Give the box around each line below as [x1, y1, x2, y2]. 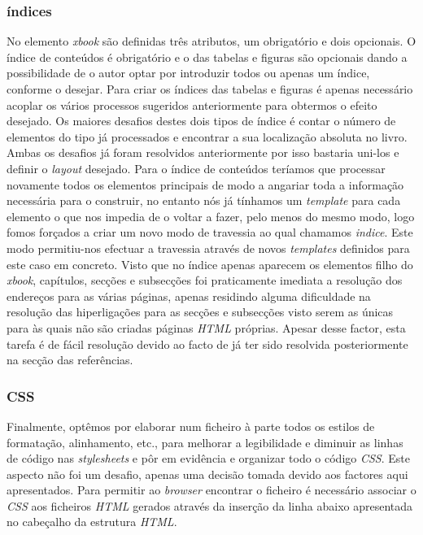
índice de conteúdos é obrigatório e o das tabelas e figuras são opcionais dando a [7, 48, 408, 65]
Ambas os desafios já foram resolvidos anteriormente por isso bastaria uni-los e [7, 144, 399, 161]
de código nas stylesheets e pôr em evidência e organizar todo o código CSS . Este [7, 450, 411, 467]
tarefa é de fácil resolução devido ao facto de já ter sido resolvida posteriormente [7, 335, 408, 352]
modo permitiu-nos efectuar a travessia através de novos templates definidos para [7, 239, 410, 256]
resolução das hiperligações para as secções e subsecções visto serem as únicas [7, 303, 394, 320]
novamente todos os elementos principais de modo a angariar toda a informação [7, 176, 404, 193]
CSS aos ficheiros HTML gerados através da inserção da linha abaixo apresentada [7, 497, 413, 514]
